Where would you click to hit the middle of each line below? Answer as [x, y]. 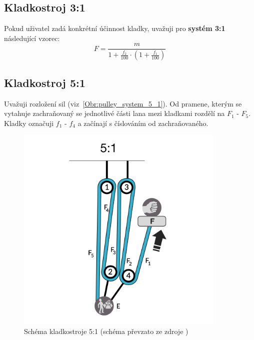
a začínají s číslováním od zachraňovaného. [143, 123]
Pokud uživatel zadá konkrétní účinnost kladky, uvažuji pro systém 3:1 [115, 28]
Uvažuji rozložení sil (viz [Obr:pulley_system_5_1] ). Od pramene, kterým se [123, 103]
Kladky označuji [29, 123]
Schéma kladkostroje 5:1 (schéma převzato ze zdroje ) [106, 331]
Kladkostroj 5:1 [45, 82]
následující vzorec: [32, 38]
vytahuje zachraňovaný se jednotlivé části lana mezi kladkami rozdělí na [114, 113]
